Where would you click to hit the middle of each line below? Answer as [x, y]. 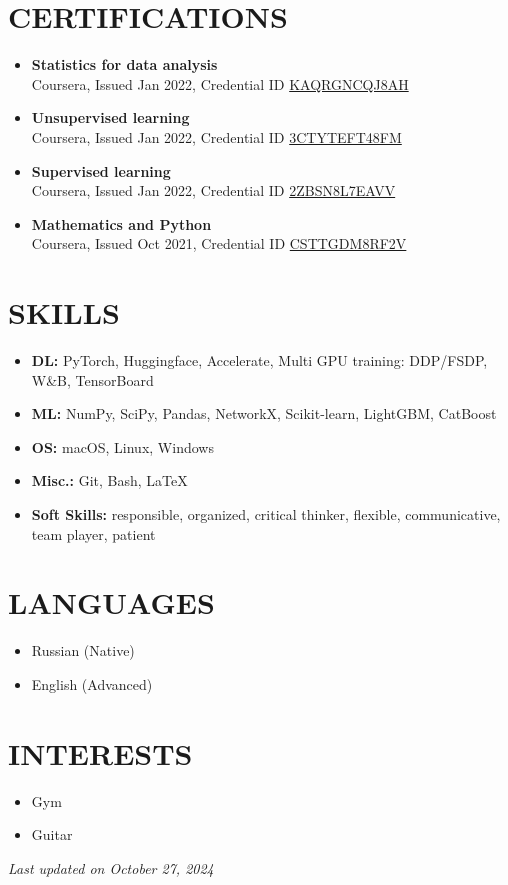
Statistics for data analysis [124, 64]
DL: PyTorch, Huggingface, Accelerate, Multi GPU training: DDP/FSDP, [259, 360]
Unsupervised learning [110, 117]
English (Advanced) [92, 683]
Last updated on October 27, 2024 [111, 867]
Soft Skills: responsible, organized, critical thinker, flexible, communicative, [266, 513]
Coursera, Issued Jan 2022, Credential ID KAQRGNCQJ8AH [220, 83]
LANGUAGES [111, 602]
